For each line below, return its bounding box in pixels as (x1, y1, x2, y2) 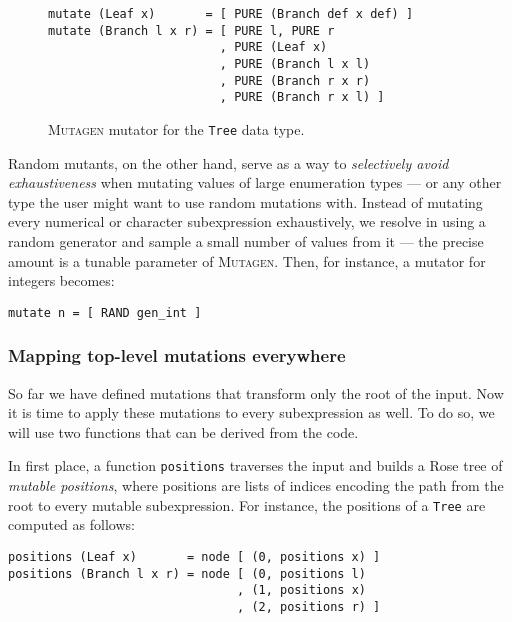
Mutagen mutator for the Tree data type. (48, 118, 305, 139)
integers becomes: (8, 270, 115, 291)
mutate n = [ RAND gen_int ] (8, 305, 202, 320)
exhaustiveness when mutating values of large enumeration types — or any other (8, 172, 502, 193)
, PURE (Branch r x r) (219, 73, 371, 88)
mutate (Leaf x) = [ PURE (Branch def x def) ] (48, 7, 414, 21)
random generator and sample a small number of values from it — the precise (8, 230, 484, 251)
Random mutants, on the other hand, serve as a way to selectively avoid (8, 152, 449, 173)
